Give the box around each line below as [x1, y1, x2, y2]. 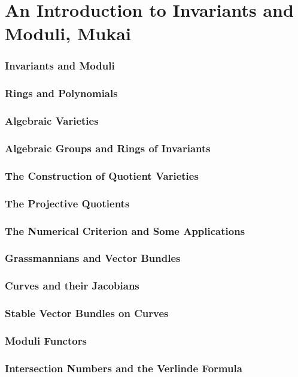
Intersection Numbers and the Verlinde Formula [5, 360, 242, 375]
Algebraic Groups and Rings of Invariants [5, 141, 211, 156]
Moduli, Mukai [5, 21, 131, 46]
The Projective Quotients [5, 195, 130, 210]
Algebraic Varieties [5, 113, 99, 128]
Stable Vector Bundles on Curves [5, 306, 169, 321]
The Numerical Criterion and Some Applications [5, 223, 245, 238]
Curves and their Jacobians [5, 278, 139, 293]
